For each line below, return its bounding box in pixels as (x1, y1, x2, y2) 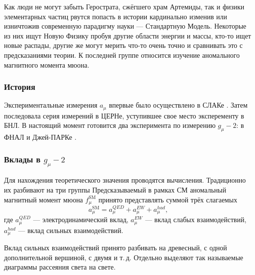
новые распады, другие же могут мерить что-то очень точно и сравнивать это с (4, 40, 243, 50)
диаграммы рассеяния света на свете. (4, 262, 116, 272)
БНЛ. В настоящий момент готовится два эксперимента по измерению (4, 120, 216, 130)
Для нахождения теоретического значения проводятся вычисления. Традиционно (4, 175, 246, 185)
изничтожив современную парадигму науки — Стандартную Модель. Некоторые (4, 21, 247, 31)
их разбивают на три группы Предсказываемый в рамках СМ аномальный (4, 184, 226, 195)
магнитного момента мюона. (4, 59, 89, 70)
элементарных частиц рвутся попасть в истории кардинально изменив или (4, 11, 227, 21)
